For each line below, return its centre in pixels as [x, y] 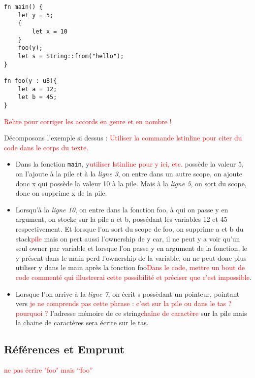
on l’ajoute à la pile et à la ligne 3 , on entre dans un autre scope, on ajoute [129, 173]
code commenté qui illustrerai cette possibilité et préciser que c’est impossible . [133, 277]
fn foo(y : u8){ [31, 81]
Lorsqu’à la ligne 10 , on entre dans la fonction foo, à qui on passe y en [122, 209]
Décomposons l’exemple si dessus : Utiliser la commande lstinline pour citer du [123, 138]
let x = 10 [50, 31]
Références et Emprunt [64, 349]
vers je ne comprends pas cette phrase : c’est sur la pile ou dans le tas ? [124, 303]
